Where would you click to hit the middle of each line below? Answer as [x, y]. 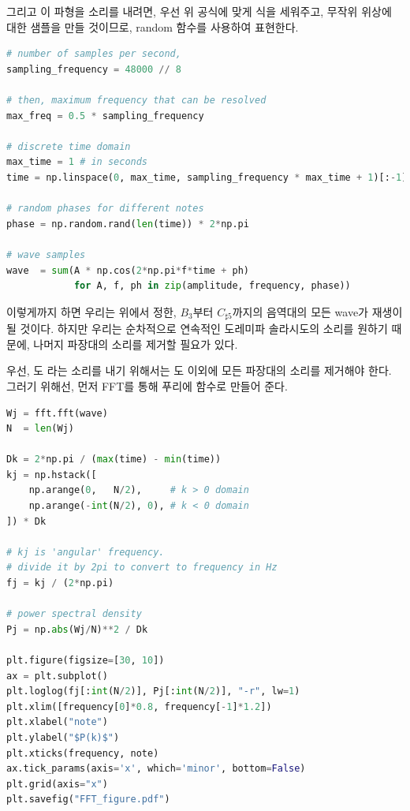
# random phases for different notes [105, 209]
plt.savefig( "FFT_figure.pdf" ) [88, 800]
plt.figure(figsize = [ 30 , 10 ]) [86, 661]
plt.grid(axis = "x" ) [57, 784]
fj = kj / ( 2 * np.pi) [60, 583]
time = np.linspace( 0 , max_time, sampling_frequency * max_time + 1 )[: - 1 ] [207, 177]
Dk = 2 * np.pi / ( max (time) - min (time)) [114, 460]
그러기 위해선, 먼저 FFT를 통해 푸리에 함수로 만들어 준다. [147, 385]
